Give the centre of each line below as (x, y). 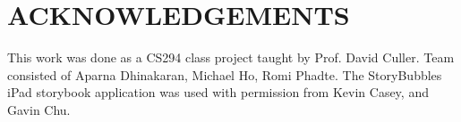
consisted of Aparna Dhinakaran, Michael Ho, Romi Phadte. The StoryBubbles (225, 74)
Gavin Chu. (39, 109)
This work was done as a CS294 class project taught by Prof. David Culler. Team (231, 57)
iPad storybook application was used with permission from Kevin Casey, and (218, 92)
